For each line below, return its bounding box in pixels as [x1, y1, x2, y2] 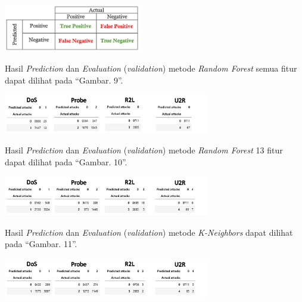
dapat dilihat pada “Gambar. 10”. [5, 156, 127, 168]
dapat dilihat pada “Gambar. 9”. [5, 73, 123, 86]
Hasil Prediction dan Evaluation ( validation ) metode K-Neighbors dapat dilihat [5, 226, 293, 238]
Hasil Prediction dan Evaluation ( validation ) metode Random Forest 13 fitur [5, 144, 283, 156]
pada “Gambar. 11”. [5, 238, 77, 250]
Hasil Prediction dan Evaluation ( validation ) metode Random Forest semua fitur [5, 62, 297, 75]
